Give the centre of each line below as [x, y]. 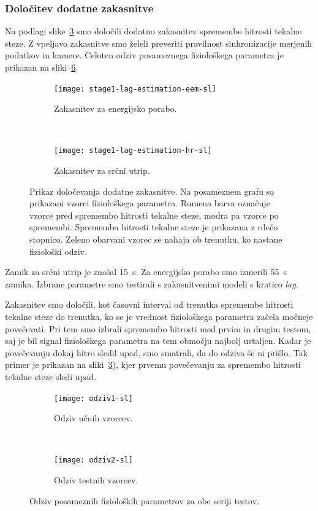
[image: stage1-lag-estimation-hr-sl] [133, 151]
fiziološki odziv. [58, 251]
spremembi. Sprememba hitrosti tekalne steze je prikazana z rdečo [154, 227]
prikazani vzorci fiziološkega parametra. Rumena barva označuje [150, 203]
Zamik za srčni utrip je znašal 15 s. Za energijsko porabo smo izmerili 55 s [146, 272]
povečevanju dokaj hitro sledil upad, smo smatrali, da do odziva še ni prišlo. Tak [157, 352]
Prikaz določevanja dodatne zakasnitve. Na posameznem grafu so [152, 191]
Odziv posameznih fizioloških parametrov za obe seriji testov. [144, 500]
